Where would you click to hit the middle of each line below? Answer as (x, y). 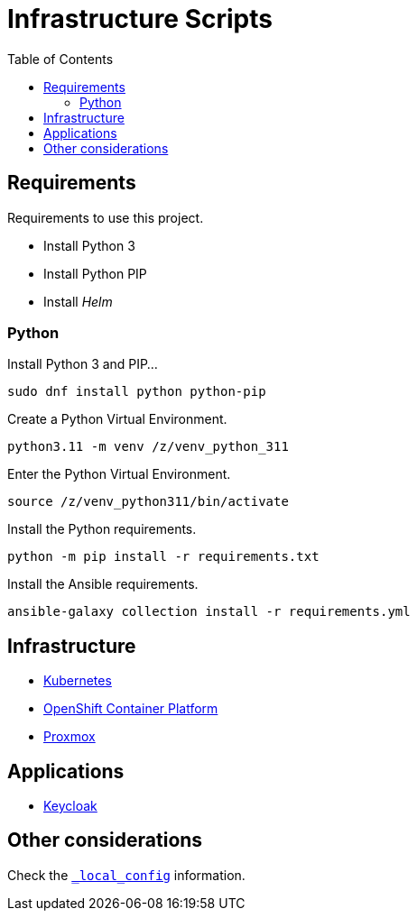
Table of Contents (60, 59)
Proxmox (69, 737)
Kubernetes (78, 681)
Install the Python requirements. (102, 529)
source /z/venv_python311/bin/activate (148, 502)
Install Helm (78, 301)
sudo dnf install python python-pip (137, 392)
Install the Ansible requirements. (103, 584)
